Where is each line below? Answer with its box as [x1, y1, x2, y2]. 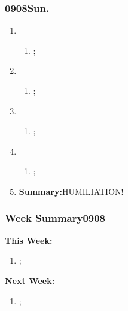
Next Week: [5, 274, 55, 286]
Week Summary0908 [5, 210, 106, 225]
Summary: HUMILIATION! [19, 185, 124, 197]
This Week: [5, 234, 53, 246]
